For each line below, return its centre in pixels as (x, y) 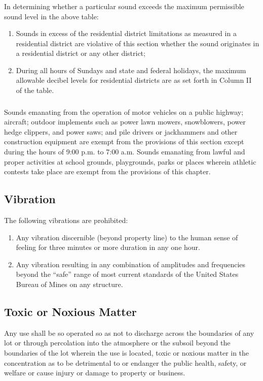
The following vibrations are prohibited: (66, 220)
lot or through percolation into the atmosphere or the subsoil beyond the (117, 343)
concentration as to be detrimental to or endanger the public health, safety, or (125, 362)
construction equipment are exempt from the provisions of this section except (124, 141)
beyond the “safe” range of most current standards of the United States (127, 274)
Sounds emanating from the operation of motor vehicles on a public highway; (124, 112)
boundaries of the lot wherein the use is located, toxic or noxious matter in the (127, 352)
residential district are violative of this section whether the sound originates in (138, 43)
